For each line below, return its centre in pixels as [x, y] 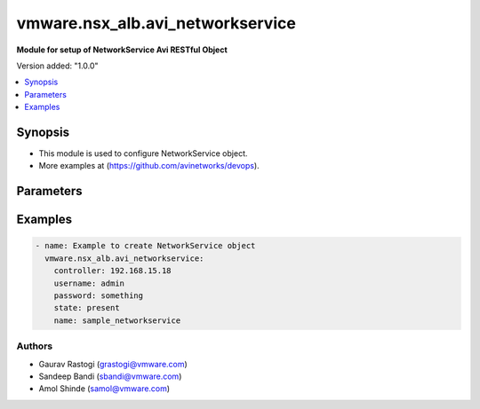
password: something [99, 295]
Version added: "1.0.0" [57, 66]
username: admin [89, 283]
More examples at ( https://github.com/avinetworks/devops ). [149, 166]
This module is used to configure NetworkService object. [143, 153]
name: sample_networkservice [117, 320]
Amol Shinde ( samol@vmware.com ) [104, 389]
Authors [35, 346]
